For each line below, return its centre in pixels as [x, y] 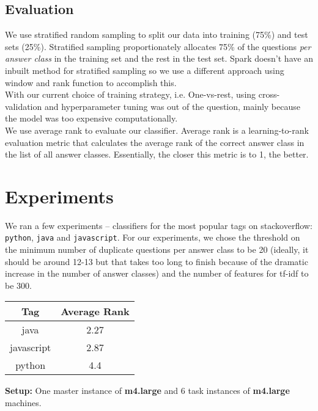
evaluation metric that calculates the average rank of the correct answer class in [155, 142]
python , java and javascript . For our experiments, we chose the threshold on [153, 237]
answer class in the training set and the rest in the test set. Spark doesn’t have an [159, 58]
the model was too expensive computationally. [91, 118]
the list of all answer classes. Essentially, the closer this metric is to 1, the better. [157, 154]
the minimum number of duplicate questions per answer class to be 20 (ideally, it [157, 249]
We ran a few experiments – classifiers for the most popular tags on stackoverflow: [159, 225]
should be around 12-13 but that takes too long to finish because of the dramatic [157, 261]
